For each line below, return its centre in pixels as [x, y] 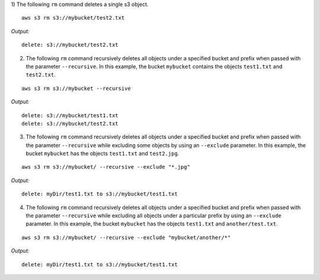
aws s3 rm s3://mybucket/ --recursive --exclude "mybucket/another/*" [126, 237]
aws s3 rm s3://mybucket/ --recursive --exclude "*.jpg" [106, 167]
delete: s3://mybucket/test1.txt [70, 115]
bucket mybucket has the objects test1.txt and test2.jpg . [103, 153]
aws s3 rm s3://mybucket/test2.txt [73, 18]
